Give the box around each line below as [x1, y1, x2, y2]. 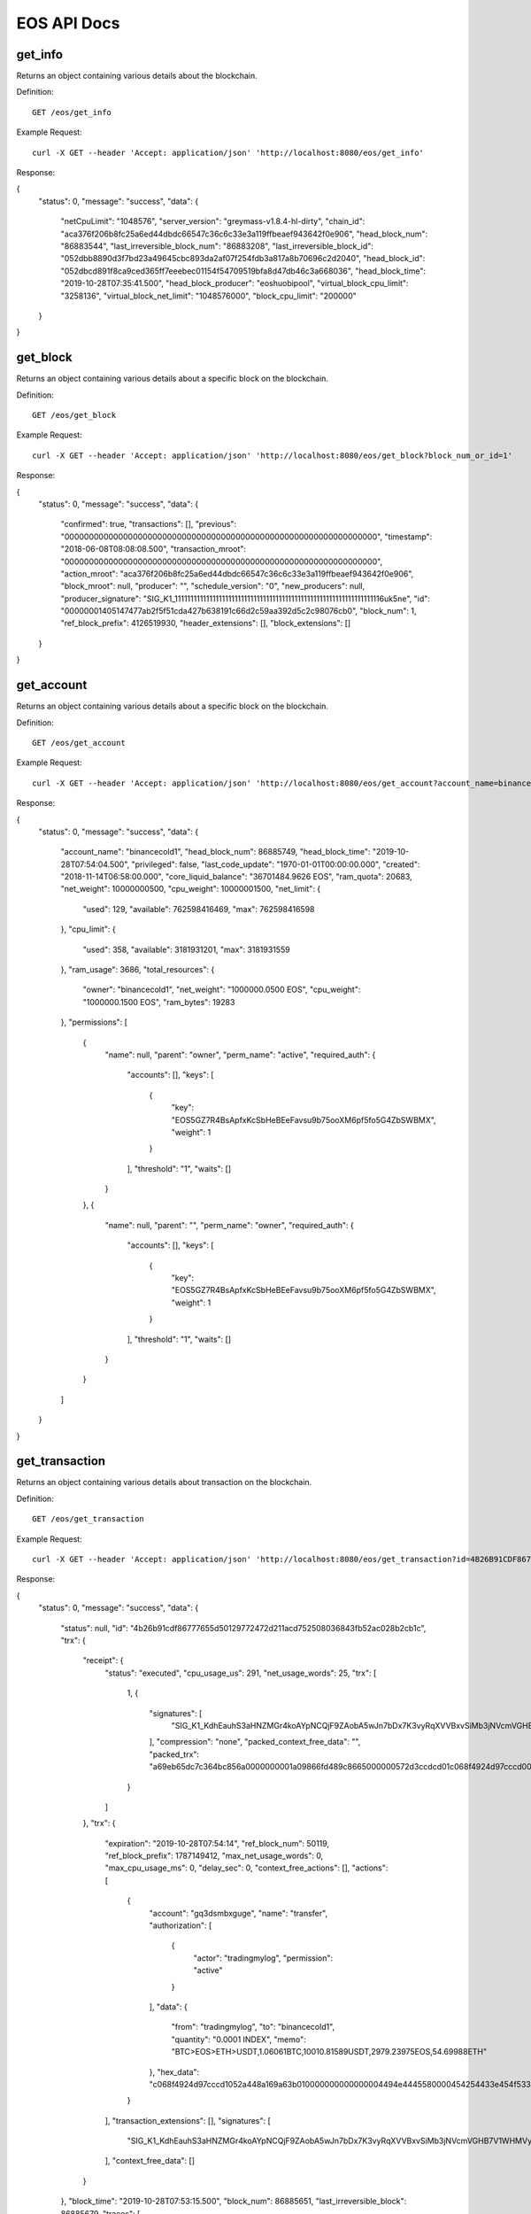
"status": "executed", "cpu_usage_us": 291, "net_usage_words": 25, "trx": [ [104, 1668, 377, 1678]
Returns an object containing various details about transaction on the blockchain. [16, 1477, 312, 1488]
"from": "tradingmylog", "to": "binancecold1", [171, 2022, 335, 2032]
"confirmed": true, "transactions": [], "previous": [60, 519, 237, 530]
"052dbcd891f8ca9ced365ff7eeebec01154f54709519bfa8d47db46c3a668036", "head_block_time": [60, 266, 427, 276]
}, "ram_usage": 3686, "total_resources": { [60, 964, 215, 975]
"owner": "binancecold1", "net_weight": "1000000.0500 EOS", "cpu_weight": [82, 984, 361, 995]
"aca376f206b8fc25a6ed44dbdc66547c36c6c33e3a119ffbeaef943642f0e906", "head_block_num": [60, 228, 428, 239]
